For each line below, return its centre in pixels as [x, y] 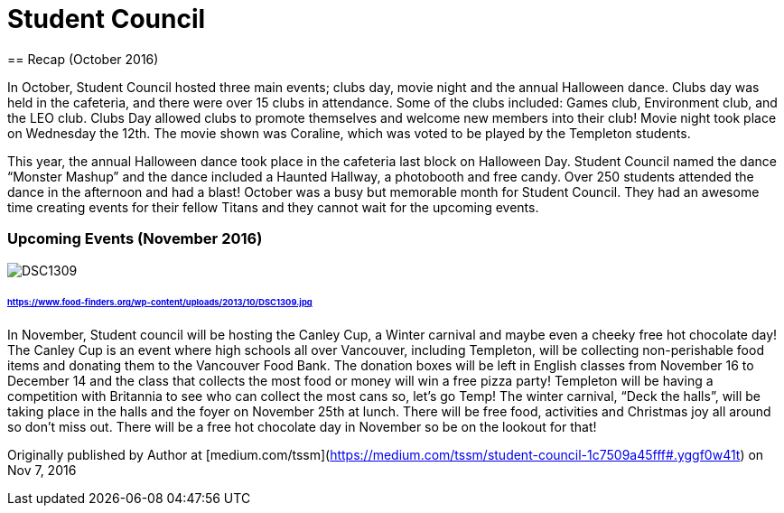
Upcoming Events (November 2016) [135, 239]
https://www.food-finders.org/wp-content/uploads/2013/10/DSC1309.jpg [160, 303]
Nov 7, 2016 [42, 471]
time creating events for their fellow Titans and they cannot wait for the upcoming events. [273, 207]
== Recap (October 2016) [83, 59]
